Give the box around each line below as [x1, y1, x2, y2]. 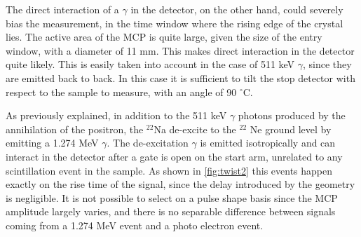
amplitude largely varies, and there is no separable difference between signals [6, 204, 336, 219]
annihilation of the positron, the [6, 121, 144, 136]
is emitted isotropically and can [200, 135, 336, 150]
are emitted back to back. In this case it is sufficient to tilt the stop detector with [6, 70, 355, 85]
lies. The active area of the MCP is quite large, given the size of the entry [6, 29, 322, 44]
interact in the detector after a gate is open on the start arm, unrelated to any [6, 149, 343, 163]
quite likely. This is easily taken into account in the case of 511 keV [6, 57, 295, 72]
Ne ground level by [250, 121, 332, 136]
